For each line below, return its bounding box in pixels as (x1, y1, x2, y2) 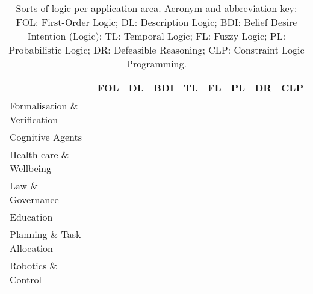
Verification (10, 112, 58, 126)
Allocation (10, 241, 54, 255)
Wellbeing (10, 161, 51, 175)
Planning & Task (10, 227, 81, 241)
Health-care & (10, 147, 69, 161)
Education (10, 210, 53, 224)
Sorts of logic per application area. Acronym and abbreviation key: (16, 1, 297, 15)
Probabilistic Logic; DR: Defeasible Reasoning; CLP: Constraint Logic (8, 43, 305, 57)
